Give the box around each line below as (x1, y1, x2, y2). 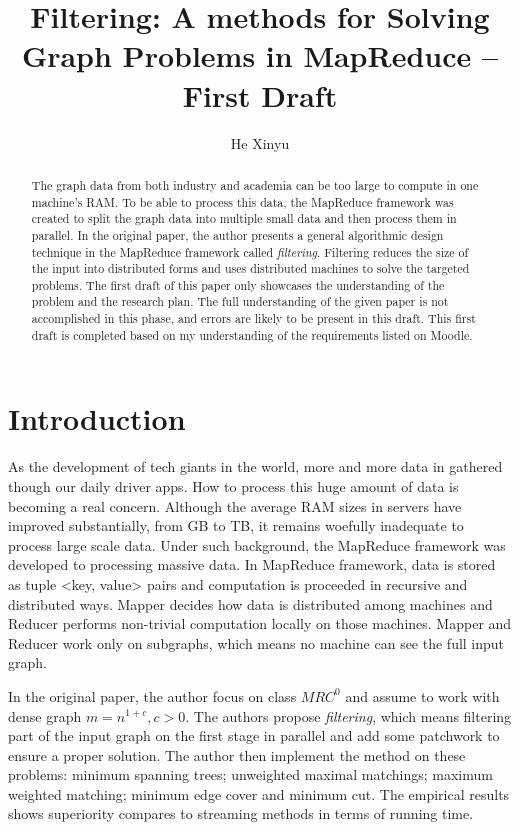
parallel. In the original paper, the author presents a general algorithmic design (31, 226, 444, 243)
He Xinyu (230, 132, 290, 153)
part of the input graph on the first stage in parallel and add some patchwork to (8, 725, 500, 746)
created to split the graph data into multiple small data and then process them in (31, 210, 457, 227)
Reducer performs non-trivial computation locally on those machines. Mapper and (8, 613, 512, 634)
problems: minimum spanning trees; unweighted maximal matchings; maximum (8, 764, 493, 785)
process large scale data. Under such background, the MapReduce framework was (8, 534, 506, 555)
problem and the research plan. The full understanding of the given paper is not (31, 293, 449, 310)
